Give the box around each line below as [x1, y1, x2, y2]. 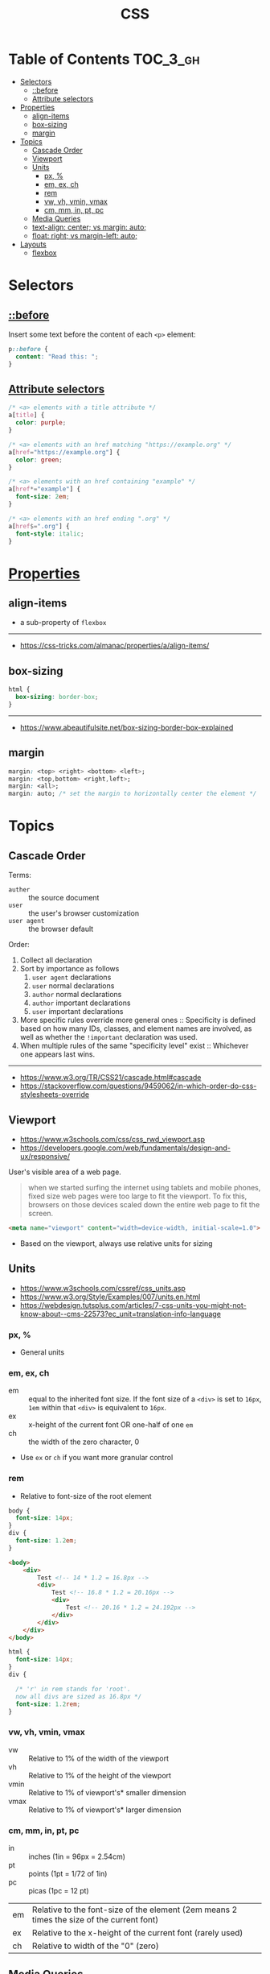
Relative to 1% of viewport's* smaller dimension [28, 1787, 186, 1797]
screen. [27, 1208, 54, 1218]
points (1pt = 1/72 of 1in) [28, 1868, 108, 1878]
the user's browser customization [28, 908, 139, 918]
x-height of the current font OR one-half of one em [28, 1420, 194, 1430]
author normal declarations [31, 990, 122, 999]
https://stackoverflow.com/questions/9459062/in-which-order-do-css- [19, 1081, 257, 1091]
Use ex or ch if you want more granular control [19, 1453, 174, 1463]
